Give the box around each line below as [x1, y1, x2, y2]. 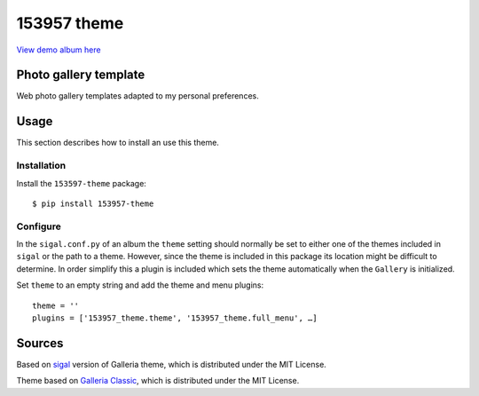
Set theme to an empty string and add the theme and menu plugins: [16, 280, 264, 290]
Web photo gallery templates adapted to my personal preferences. [16, 91, 259, 101]
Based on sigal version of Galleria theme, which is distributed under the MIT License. [16, 359, 327, 369]
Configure [16, 220, 61, 233]
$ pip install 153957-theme [32, 198, 154, 209]
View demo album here [16, 44, 101, 55]
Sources [16, 336, 64, 351]
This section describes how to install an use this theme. [16, 138, 219, 148]
